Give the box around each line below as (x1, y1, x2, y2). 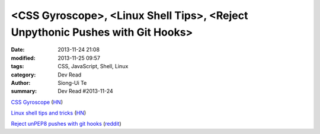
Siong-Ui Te (57, 79, 87, 86)
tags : (11, 63, 24, 70)
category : (11, 71, 36, 78)
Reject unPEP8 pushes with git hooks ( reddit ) (11, 120, 121, 127)
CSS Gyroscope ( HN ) (11, 98, 63, 106)
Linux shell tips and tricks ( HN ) (11, 110, 87, 117)
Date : (11, 46, 25, 53)
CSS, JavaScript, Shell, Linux (57, 63, 129, 70)
